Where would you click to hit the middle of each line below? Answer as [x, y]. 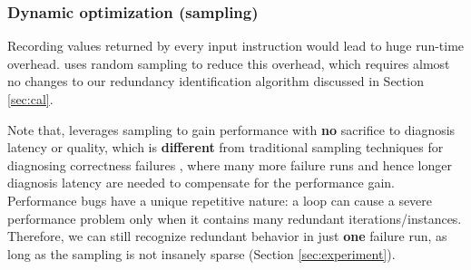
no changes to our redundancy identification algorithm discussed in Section [216, 81]
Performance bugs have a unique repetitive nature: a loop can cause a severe [220, 200]
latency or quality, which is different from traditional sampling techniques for [226, 147]
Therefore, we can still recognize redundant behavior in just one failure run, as [227, 236]
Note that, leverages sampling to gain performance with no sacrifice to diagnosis [231, 129]
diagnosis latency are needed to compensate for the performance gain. [201, 183]
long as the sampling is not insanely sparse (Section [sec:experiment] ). [201, 253]
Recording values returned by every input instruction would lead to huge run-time [236, 46]
